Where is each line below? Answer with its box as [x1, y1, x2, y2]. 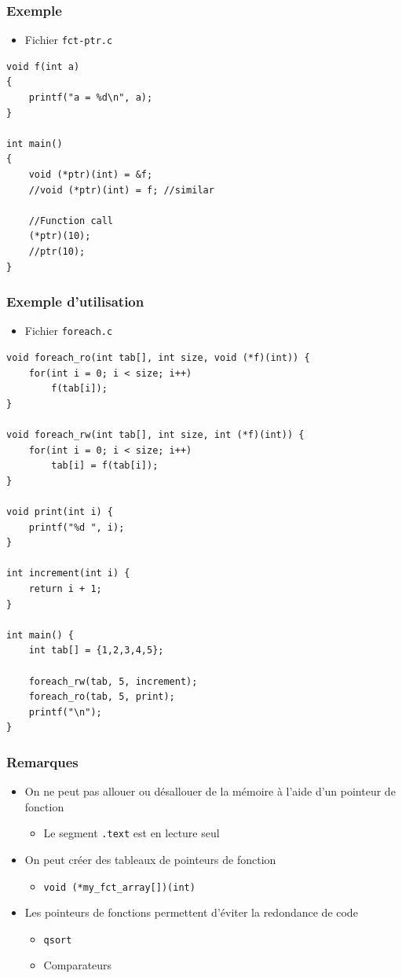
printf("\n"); [28, 706, 102, 718]
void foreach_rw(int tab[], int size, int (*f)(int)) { [6, 429, 305, 441]
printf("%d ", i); [28, 521, 125, 533]
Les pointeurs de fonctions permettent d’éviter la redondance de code [24, 904, 358, 921]
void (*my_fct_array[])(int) [43, 881, 196, 893]
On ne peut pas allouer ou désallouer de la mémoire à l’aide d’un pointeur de [24, 783, 396, 800]
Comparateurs [43, 957, 112, 973]
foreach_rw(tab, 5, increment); [28, 675, 198, 687]
